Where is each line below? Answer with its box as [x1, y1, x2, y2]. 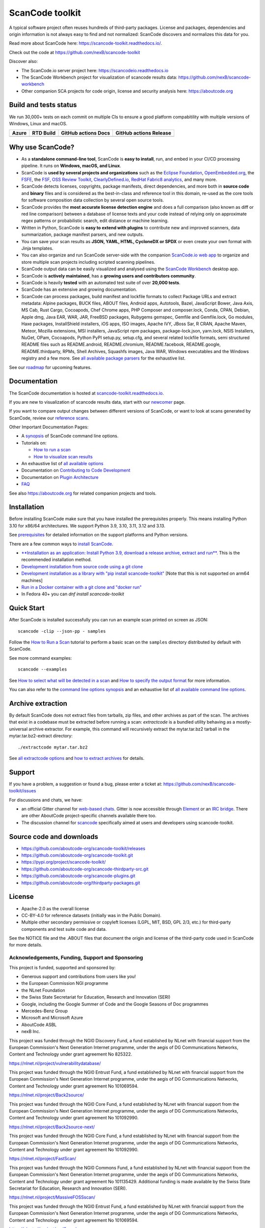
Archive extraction [9, 699, 67, 707]
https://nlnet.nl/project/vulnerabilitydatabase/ [9, 1060, 101, 1066]
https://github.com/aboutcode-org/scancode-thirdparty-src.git [21, 866, 149, 872]
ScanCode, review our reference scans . [9, 415, 89, 421]
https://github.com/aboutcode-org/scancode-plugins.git [21, 873, 135, 879]
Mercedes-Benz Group [21, 1007, 68, 1014]
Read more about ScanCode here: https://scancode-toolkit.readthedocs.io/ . [9, 40, 162, 46]
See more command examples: [9, 655, 72, 661]
